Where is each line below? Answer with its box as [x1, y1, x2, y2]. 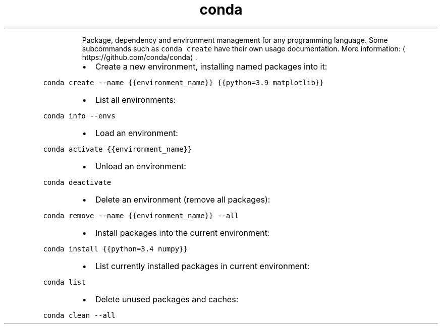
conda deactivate [43, 178, 112, 186]
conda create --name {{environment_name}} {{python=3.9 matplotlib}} [43, 78, 324, 87]
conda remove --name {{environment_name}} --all [43, 211, 239, 220]
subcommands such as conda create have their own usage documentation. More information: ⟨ [82, 44, 406, 53]
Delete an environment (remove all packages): [95, 194, 270, 205]
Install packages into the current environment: [95, 227, 270, 238]
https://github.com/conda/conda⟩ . [82, 52, 197, 61]
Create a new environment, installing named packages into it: [95, 61, 327, 72]
